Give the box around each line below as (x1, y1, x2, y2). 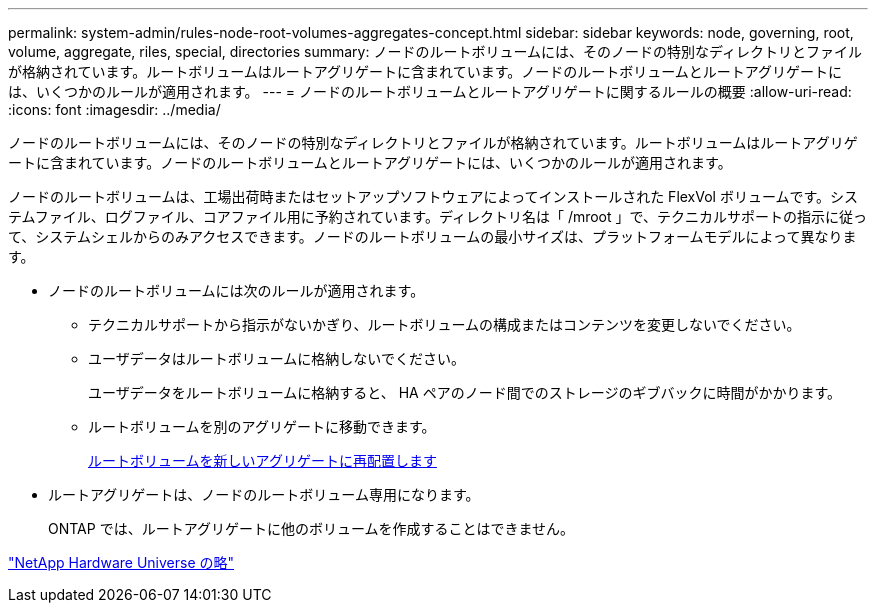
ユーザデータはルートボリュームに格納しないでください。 (88, 350, 465, 367)
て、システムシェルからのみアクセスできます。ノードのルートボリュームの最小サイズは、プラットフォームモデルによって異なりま (8, 228, 857, 245)
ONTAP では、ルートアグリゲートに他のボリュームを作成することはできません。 (48, 520, 575, 537)
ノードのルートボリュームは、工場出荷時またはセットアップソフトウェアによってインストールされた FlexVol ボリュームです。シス (8, 188, 859, 205)
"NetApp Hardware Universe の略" (8, 554, 235, 571)
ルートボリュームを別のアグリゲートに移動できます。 (88, 418, 436, 435)
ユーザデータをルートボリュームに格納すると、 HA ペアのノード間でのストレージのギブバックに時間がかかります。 (88, 384, 841, 401)
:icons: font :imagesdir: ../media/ (8, 101, 221, 118)
